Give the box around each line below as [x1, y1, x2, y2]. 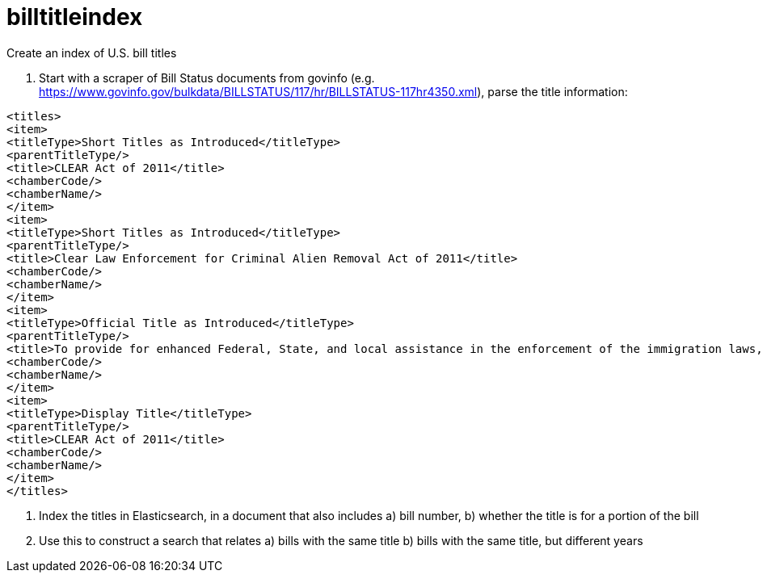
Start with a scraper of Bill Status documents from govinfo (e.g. [39, 70, 375, 85]
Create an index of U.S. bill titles [6, 45, 177, 60]
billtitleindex [6, 3, 143, 31]
